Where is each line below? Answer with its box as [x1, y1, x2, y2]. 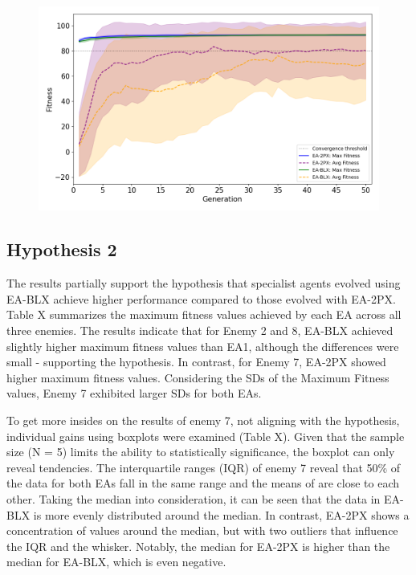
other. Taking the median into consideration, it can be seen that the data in [6, 490, 381, 507]
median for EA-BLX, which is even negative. [6, 553, 226, 570]
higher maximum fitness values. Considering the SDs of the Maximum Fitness [6, 369, 389, 385]
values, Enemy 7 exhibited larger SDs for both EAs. [6, 385, 262, 402]
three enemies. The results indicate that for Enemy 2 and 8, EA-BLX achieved [6, 321, 394, 338]
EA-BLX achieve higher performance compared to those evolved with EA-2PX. [6, 290, 396, 307]
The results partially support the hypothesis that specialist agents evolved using [6, 275, 401, 292]
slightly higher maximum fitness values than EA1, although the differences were [6, 337, 399, 354]
